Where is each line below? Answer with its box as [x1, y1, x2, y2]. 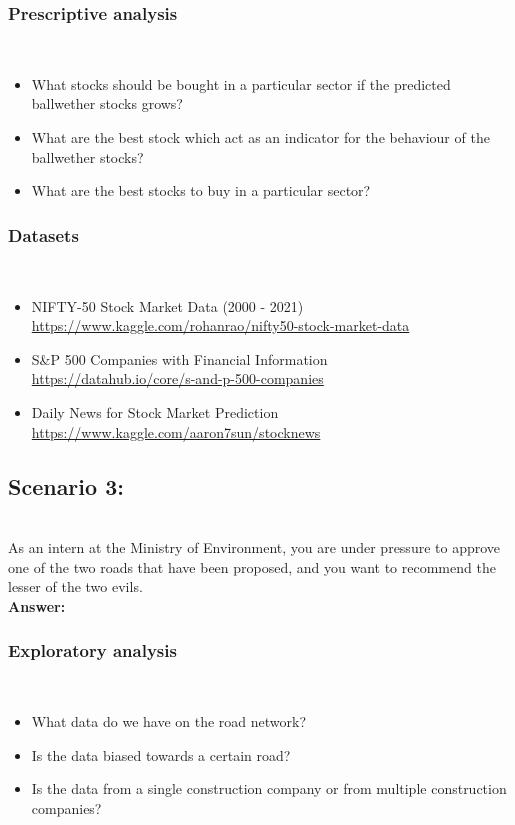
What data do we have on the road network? [31, 711, 307, 732]
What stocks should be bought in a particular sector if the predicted [31, 73, 451, 94]
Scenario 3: [8, 470, 124, 501]
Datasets [8, 222, 79, 247]
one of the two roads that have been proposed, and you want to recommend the [8, 556, 496, 577]
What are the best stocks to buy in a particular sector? [31, 180, 371, 201]
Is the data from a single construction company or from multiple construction [31, 778, 507, 799]
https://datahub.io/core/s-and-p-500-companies [31, 368, 324, 389]
